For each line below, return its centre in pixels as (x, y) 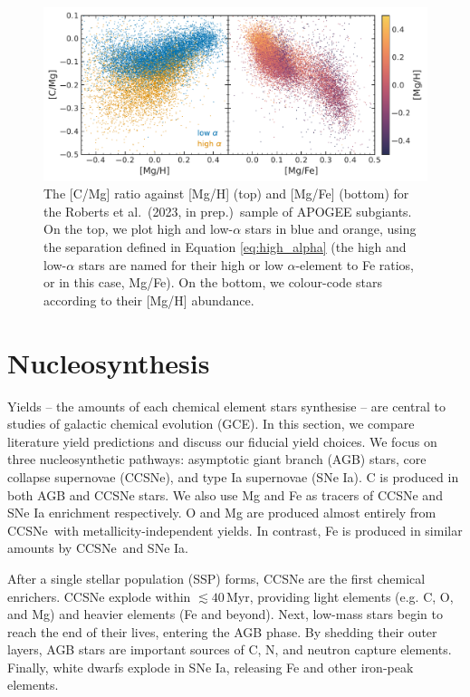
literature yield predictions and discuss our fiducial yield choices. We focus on (222, 441)
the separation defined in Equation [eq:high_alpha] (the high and (225, 247)
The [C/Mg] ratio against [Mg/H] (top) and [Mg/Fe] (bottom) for (226, 194)
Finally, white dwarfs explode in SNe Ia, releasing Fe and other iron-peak (211, 667)
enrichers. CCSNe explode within (99, 596)
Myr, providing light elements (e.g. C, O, (340, 596)
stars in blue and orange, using (331, 229)
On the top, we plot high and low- (139, 229)
